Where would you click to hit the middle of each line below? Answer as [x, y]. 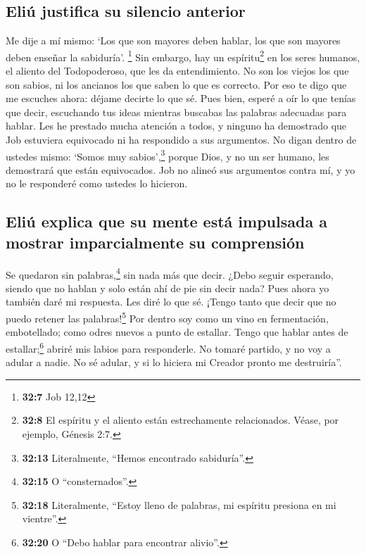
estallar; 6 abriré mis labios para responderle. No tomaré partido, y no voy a [168, 347]
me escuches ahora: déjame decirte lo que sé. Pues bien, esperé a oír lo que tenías [181, 98]
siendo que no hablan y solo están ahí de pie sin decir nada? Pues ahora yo [168, 288]
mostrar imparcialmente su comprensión [155, 242]
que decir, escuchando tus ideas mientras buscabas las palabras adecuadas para [176, 112]
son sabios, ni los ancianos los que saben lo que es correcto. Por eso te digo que [176, 84]
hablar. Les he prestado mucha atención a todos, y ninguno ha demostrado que [176, 126]
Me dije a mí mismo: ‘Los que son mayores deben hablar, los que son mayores [173, 40]
